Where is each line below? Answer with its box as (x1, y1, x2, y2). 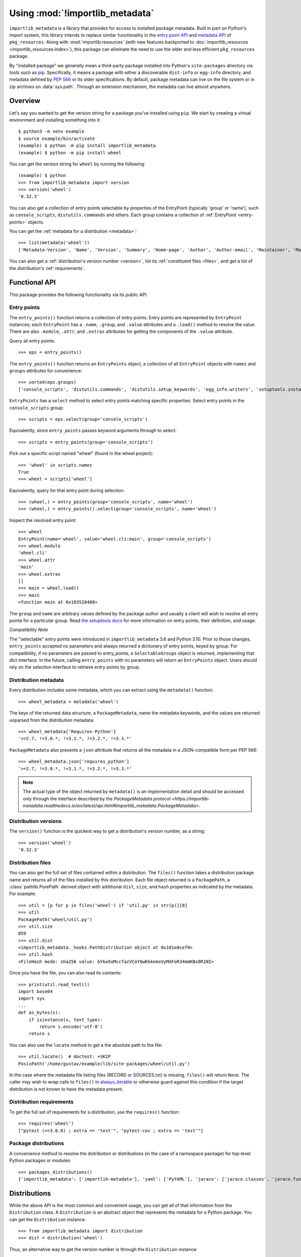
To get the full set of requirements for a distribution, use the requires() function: (9, 1109, 180, 1115)
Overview (9, 97, 41, 105)
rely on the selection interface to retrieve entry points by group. (9, 664, 140, 670)
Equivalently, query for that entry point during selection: (9, 487, 125, 493)
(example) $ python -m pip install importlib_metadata (18, 143, 156, 148)
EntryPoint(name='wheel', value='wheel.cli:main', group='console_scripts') (18, 536, 212, 542)
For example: (9, 890, 37, 897)
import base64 (18, 989, 53, 995)
